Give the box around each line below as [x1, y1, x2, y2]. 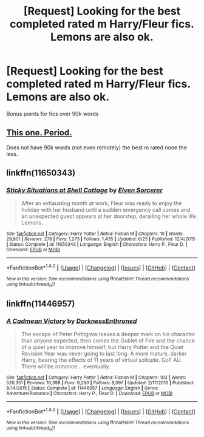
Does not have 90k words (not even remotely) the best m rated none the [6, 144, 187, 151]
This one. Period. [6, 127, 72, 138]
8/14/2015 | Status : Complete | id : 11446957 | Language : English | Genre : [6, 385, 159, 391]
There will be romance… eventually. [21, 363, 110, 370]
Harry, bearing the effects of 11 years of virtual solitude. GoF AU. [21, 356, 183, 364]
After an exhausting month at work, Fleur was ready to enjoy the [21, 200, 182, 207]
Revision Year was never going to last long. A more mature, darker [21, 350, 187, 357]
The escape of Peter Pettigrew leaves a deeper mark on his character [21, 331, 195, 338]
